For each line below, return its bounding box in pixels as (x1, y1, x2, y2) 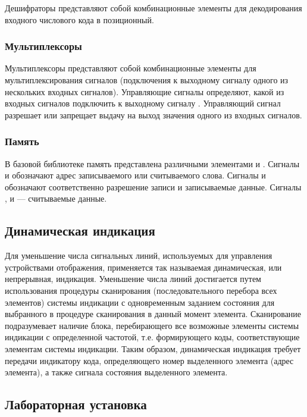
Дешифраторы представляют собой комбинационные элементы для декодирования (5, 2, 302, 14)
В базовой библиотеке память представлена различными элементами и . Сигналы (5, 157, 300, 170)
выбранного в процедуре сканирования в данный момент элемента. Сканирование (5, 308, 302, 320)
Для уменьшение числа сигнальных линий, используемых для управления (5, 249, 272, 262)
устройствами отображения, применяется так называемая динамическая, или (5, 261, 282, 273)
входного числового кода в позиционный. (5, 13, 154, 26)
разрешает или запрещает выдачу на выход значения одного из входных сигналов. (5, 108, 302, 121)
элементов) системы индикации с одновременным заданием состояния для (5, 296, 275, 308)
